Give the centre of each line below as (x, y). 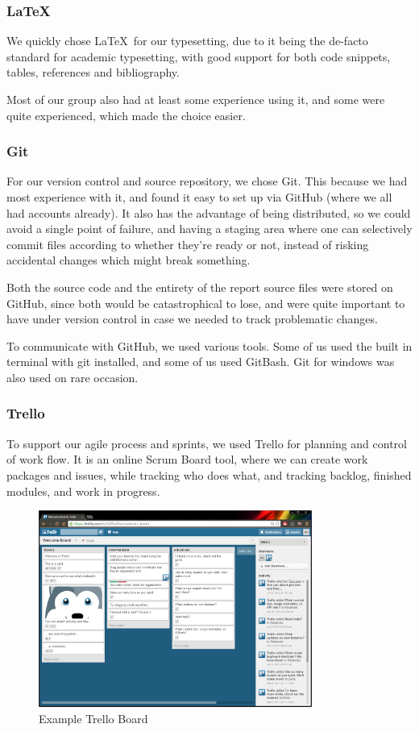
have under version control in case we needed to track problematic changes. (192, 319)
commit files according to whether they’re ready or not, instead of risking (188, 244)
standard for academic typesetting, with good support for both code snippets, (199, 56)
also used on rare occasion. (73, 377)
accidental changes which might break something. (129, 260)
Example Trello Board (93, 718)
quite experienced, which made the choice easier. (126, 115)
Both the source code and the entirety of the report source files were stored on (200, 287)
